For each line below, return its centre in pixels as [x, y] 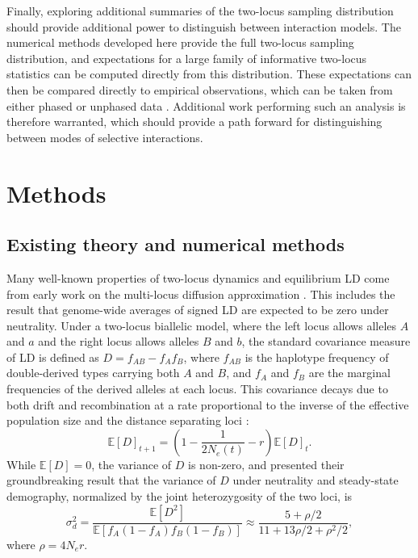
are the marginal [349, 373]
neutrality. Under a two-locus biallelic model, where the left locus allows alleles [202, 325]
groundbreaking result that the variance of [111, 480]
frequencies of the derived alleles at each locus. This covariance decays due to [197, 389]
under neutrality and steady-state [316, 480]
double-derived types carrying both [93, 373]
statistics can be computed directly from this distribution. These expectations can [209, 74]
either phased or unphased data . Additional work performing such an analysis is [206, 105]
